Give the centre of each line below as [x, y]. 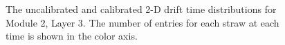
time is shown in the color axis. [72, 36]
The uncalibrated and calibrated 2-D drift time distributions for [141, 9]
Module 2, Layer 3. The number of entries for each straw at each [142, 22]
